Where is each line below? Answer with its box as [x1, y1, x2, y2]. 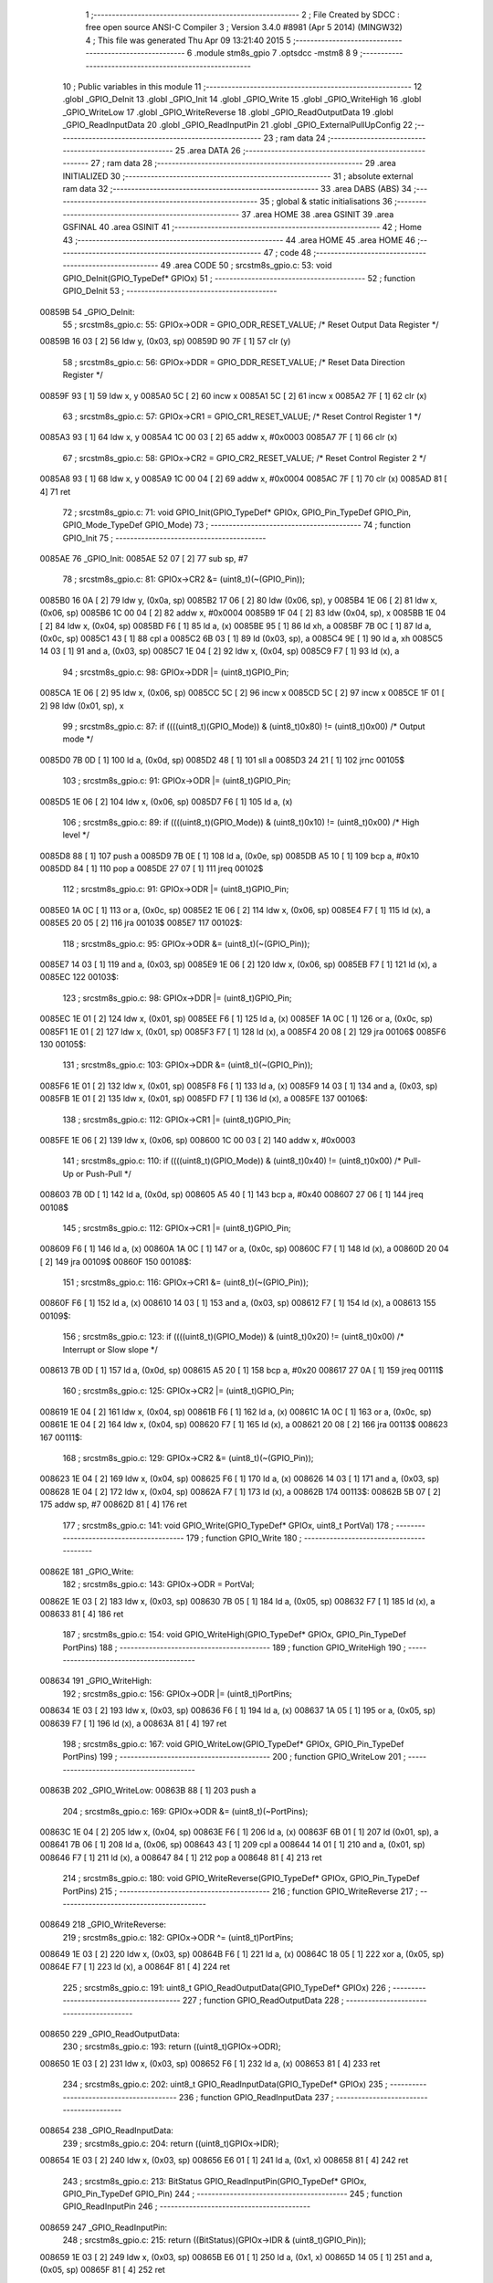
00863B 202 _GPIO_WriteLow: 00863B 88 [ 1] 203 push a [39, 1785, 257, 1796]
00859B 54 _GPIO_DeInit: [39, 306, 135, 317]
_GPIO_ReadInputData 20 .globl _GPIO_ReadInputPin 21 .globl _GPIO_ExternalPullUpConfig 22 [62, 120, 413, 131]
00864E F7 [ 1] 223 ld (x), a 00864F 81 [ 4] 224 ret [39, 1962, 230, 1973]
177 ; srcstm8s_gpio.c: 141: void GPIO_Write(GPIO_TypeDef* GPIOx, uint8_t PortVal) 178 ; [62, 1520, 394, 1531]
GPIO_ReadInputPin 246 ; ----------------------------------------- [62, 2201, 310, 2212]
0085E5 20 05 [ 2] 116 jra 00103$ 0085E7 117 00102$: [39, 918, 243, 929]
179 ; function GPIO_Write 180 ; [185, 1532, 302, 1543]
